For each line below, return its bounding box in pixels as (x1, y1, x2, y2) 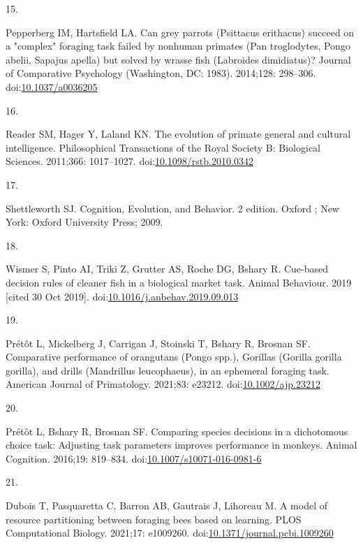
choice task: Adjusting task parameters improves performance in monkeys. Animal (6, 437, 357, 452)
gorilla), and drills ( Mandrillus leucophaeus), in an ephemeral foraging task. (6, 363, 329, 377)
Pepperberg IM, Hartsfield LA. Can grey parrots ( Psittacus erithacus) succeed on (6, 24, 355, 39)
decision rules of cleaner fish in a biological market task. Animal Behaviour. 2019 (6, 275, 352, 289)
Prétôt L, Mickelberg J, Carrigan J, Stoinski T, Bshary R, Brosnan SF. (6, 335, 311, 350)
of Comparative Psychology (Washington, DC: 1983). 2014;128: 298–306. (6, 66, 316, 80)
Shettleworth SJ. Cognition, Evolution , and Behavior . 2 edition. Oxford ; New (6, 201, 339, 215)
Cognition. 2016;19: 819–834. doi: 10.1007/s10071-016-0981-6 (6, 451, 262, 465)
